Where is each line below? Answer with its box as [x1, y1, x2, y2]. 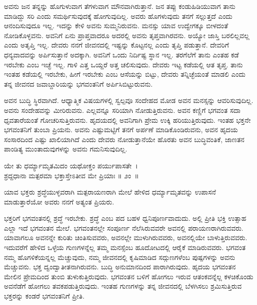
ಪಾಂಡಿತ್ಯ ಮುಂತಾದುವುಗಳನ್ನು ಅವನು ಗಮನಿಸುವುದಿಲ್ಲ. [4, 144, 127, 154]
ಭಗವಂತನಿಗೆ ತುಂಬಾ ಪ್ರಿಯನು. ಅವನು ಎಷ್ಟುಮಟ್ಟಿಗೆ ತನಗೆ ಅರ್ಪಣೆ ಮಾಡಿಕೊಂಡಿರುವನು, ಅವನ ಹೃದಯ [4, 124, 238, 135]
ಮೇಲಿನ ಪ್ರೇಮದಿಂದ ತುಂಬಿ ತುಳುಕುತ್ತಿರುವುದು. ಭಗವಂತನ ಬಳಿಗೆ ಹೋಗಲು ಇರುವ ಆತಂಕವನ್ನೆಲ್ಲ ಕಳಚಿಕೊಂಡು [4, 271, 254, 281]
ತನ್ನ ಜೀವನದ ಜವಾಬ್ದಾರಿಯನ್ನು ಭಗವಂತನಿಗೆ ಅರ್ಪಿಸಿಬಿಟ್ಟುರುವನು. [4, 78, 153, 89]
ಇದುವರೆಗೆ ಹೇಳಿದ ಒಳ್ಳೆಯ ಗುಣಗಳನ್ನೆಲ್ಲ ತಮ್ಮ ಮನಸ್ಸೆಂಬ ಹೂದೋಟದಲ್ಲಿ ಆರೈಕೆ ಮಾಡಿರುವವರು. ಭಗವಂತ [4, 242, 246, 253]
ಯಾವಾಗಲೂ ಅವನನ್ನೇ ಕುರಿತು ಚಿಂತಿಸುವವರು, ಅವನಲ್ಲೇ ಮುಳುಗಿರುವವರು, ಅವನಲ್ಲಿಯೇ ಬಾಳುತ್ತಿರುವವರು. [4, 232, 248, 243]
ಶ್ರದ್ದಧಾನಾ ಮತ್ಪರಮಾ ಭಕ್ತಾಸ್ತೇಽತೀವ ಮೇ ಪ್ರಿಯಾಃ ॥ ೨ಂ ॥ [4, 170, 139, 180]
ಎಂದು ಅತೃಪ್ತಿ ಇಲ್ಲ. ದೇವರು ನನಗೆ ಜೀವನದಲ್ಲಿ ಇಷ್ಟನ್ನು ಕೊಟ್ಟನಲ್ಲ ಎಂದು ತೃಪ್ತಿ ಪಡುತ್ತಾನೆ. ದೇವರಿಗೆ [4, 40, 229, 50]
